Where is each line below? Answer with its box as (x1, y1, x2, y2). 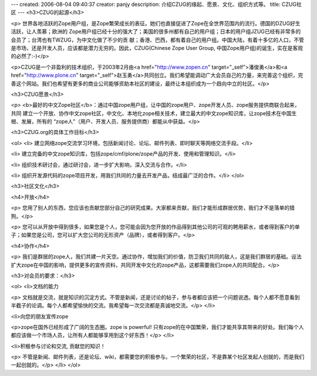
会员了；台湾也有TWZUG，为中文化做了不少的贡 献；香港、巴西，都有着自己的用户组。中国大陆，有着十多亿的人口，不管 (11, 36, 305, 43)
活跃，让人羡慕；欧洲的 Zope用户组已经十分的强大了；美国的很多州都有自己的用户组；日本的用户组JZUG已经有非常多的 (11, 28, 301, 35)
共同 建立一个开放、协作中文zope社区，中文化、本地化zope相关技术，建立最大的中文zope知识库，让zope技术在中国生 (11, 109, 297, 117)
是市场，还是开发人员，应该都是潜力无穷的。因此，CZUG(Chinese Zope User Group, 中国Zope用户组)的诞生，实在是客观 (11, 44, 303, 51)
